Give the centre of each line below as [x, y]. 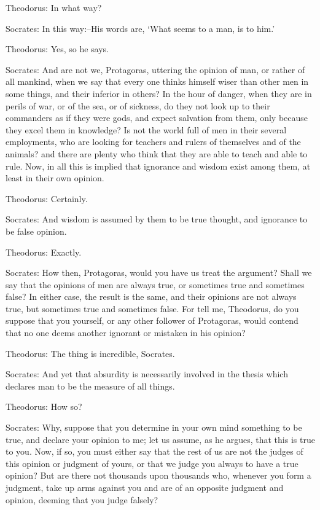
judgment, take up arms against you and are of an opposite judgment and [145, 487]
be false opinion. [36, 231]
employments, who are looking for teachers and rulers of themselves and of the [153, 142]
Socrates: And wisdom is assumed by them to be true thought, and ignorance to [157, 219]
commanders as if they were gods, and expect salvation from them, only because [157, 118]
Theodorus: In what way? [54, 7]
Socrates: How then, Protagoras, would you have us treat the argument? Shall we [159, 273]
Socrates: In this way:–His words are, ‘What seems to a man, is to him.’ [140, 28]
